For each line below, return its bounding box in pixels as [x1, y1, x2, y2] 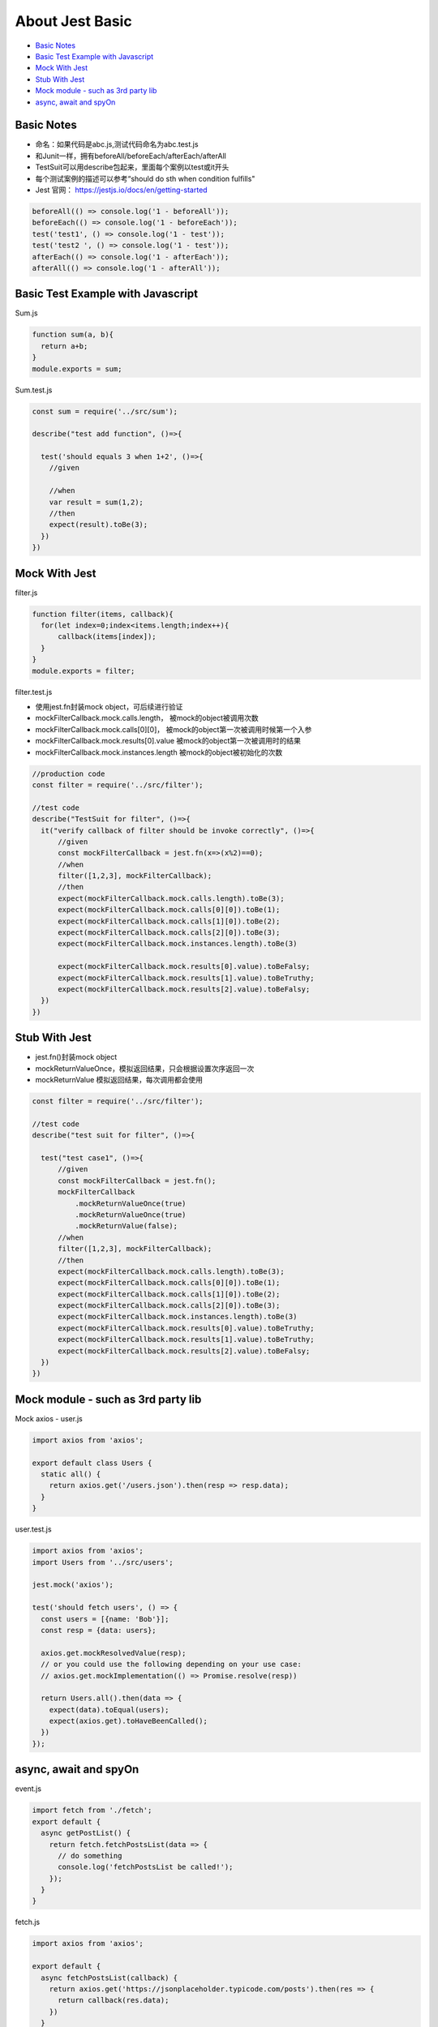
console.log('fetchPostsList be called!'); [58, 1862, 234, 1872]
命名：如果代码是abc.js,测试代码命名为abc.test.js [35, 139, 199, 149]
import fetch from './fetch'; [32, 1806, 152, 1815]
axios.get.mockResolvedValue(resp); [41, 1648, 187, 1657]
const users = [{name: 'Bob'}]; [41, 1614, 170, 1623]
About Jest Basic [15, 12, 133, 30]
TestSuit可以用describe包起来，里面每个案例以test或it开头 [35, 162, 230, 172]
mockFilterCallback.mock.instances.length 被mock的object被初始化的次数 [35, 747, 283, 757]
